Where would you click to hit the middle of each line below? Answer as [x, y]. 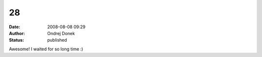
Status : [16, 40]
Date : [15, 27]
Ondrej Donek [61, 33]
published [57, 40]
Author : [17, 33]
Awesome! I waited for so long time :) [46, 49]
